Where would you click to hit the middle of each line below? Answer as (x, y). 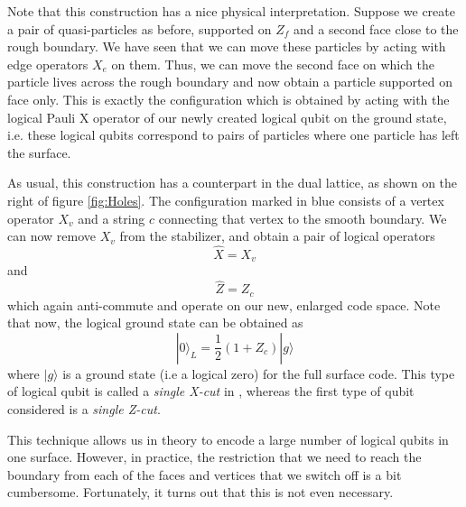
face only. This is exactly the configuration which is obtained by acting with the (228, 99)
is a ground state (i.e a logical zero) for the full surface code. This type (259, 373)
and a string (112, 218)
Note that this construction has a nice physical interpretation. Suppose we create (231, 11)
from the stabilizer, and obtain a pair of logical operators (277, 236)
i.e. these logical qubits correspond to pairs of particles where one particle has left (233, 135)
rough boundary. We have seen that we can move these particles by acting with (227, 46)
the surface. (39, 152)
